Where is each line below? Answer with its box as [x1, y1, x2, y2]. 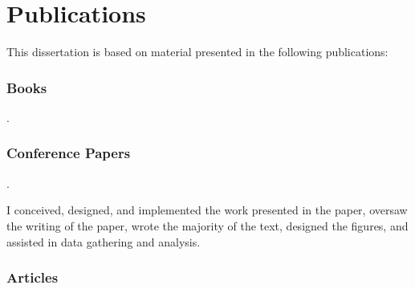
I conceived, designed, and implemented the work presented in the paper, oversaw [6, 201, 408, 218]
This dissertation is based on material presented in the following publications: [6, 43, 389, 60]
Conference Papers [6, 143, 131, 163]
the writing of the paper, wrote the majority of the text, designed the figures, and [6, 217, 409, 234]
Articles [6, 267, 59, 287]
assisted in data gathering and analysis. [6, 233, 201, 250]
